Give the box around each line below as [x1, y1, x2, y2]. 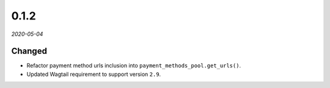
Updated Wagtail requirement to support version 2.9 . [26, 70, 161, 78]
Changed [11, 46, 47, 56]
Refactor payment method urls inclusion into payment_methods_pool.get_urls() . [26, 62, 241, 69]
